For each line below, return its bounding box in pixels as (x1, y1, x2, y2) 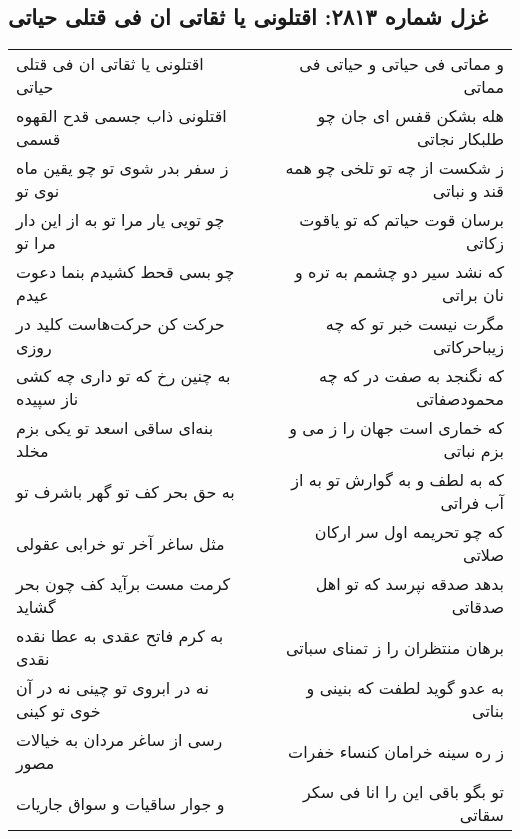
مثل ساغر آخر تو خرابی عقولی (16, 531, 225, 555)
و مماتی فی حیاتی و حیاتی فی (299, 52, 504, 76)
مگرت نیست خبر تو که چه (325, 312, 504, 336)
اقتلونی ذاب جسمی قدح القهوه (16, 104, 227, 128)
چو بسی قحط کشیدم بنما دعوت (16, 260, 235, 284)
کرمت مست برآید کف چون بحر (16, 572, 231, 596)
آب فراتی (440, 491, 504, 515)
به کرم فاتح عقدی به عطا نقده (16, 624, 224, 648)
